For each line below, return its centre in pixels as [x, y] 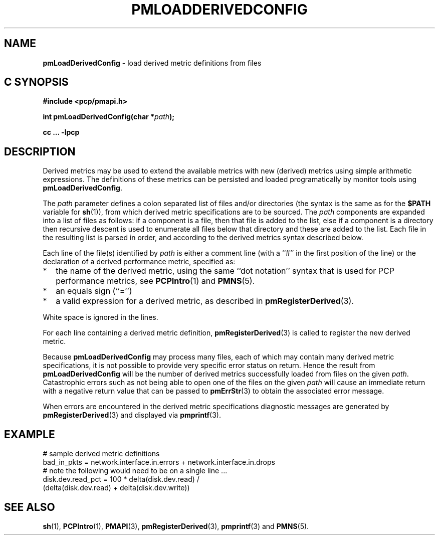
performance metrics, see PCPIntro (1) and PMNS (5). [155, 281]
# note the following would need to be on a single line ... [135, 471]
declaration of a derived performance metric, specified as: [139, 262]
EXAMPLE [30, 434]
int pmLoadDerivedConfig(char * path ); [109, 117]
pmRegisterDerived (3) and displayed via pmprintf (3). [132, 415]
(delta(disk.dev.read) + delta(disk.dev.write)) [116, 488]
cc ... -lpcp [61, 132]
